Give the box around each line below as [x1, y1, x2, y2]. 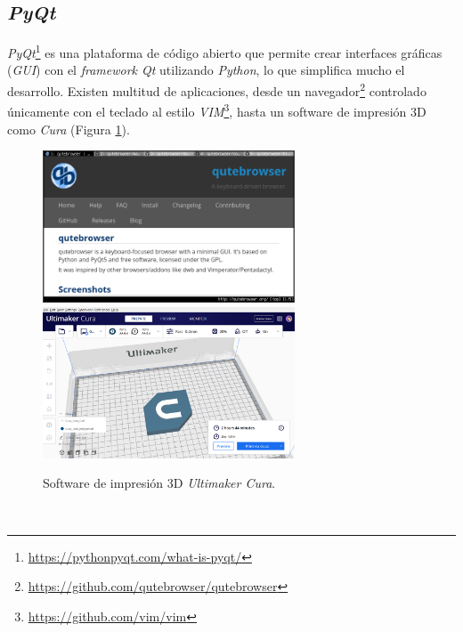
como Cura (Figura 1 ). [7, 119, 130, 138]
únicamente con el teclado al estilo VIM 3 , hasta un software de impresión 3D [7, 100, 426, 120]
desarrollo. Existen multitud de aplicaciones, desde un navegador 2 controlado [7, 79, 426, 100]
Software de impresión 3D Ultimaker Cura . [43, 474, 276, 492]
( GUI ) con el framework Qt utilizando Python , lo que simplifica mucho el [7, 61, 405, 79]
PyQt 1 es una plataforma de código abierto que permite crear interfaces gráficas [7, 41, 443, 61]
